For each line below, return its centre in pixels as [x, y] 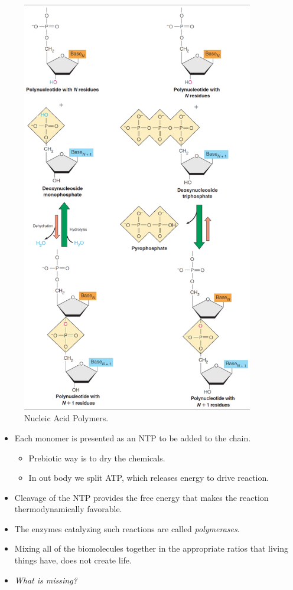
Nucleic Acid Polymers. [66, 418]
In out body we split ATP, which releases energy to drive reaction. [149, 478]
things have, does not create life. [73, 560]
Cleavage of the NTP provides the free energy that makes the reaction [141, 497]
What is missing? [46, 580]
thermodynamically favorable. [68, 509]
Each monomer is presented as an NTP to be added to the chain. [133, 437]
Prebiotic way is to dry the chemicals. [97, 458]
